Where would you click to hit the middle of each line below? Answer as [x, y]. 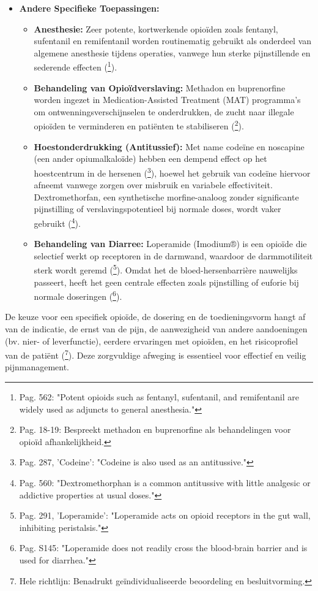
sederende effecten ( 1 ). [76, 66]
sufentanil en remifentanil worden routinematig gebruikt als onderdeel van [173, 41]
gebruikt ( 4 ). [57, 222]
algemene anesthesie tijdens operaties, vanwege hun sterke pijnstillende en [172, 52]
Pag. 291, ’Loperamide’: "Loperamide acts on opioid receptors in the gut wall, [165, 515]
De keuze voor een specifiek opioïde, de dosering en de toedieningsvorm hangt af [155, 317]
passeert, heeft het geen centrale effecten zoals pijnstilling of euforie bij [166, 282]
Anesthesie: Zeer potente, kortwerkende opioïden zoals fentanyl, [156, 29]
